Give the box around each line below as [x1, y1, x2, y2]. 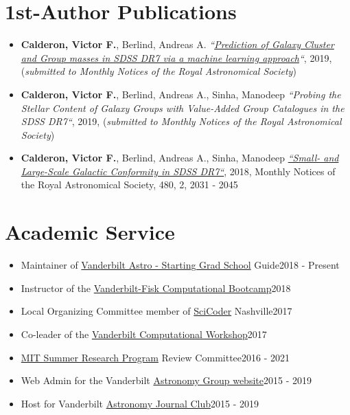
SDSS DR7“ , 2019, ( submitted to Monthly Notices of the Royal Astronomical [21, 114, 342, 128]
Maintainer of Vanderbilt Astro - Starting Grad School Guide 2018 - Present [21, 258, 340, 272]
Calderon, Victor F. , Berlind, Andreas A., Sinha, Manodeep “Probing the [21, 87, 341, 101]
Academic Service [5, 218, 175, 246]
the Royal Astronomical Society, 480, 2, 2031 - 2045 [21, 177, 238, 192]
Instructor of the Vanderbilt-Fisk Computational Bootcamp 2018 [21, 280, 291, 295]
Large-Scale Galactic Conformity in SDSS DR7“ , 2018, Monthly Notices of [21, 164, 336, 178]
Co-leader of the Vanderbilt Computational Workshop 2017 [21, 326, 267, 341]
